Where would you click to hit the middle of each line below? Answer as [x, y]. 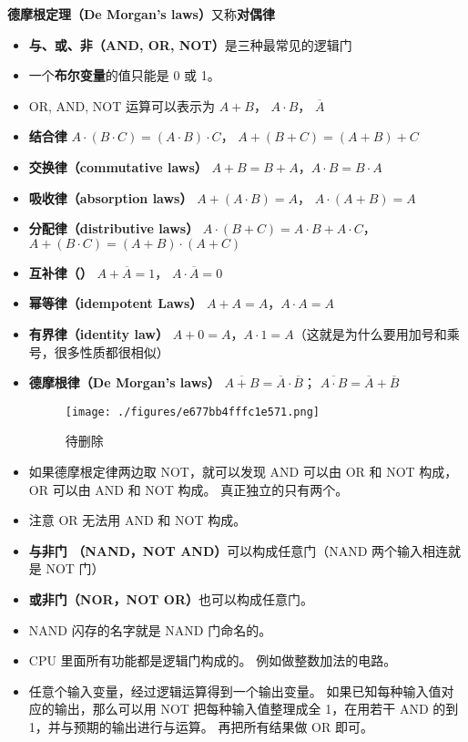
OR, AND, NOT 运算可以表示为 [122, 105]
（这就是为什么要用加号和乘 [376, 333]
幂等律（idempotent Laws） [116, 303]
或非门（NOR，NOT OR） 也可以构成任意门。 [171, 598]
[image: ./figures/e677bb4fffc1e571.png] [192, 412]
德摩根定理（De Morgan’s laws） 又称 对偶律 [141, 14]
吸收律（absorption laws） [111, 197]
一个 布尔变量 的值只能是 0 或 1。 [124, 75]
